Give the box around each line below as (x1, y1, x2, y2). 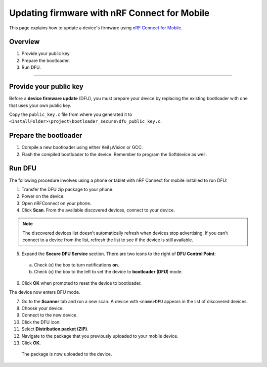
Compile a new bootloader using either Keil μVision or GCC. (21, 144, 143, 151)
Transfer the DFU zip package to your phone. (21, 186, 114, 192)
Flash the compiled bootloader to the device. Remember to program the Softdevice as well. (21, 151, 207, 157)
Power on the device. (21, 193, 65, 199)
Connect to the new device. (21, 312, 78, 318)
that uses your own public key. (9, 102, 72, 108)
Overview (9, 38, 40, 46)
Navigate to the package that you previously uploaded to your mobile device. (21, 333, 178, 339)
